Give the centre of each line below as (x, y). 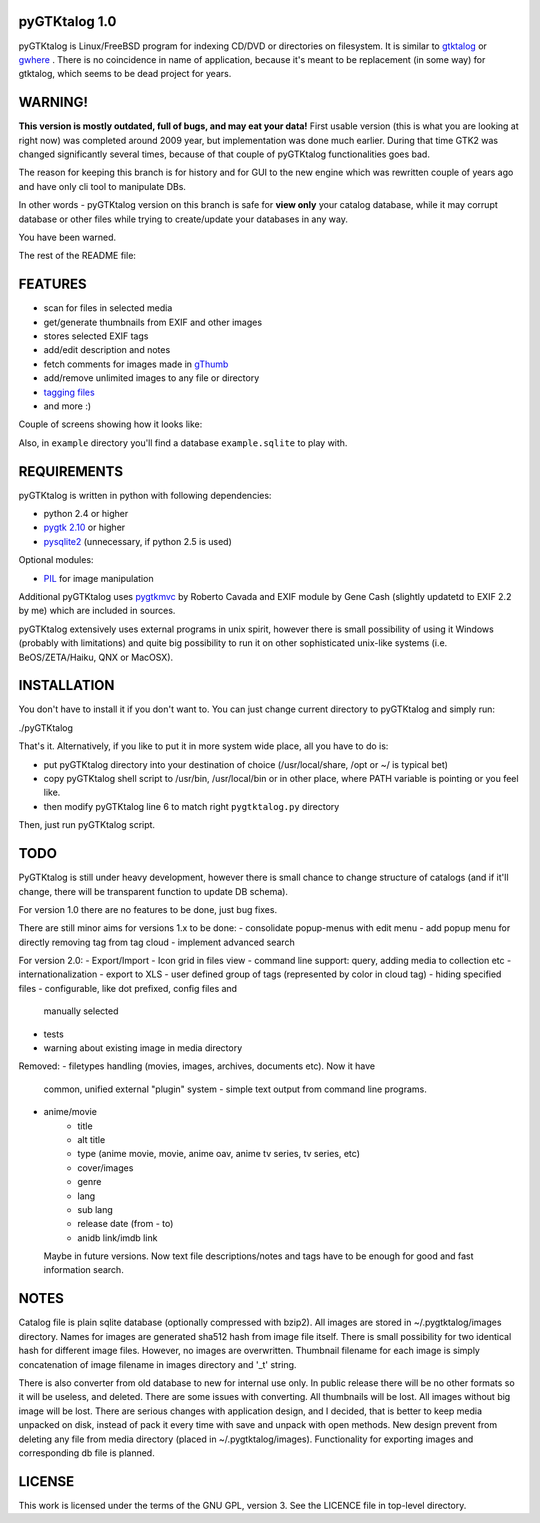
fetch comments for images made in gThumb (136, 364)
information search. (83, 1270)
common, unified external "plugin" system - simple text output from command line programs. (235, 1089)
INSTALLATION (66, 685)
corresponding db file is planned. (86, 1452)
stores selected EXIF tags (96, 336)
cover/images (105, 1167)
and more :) (67, 406)
